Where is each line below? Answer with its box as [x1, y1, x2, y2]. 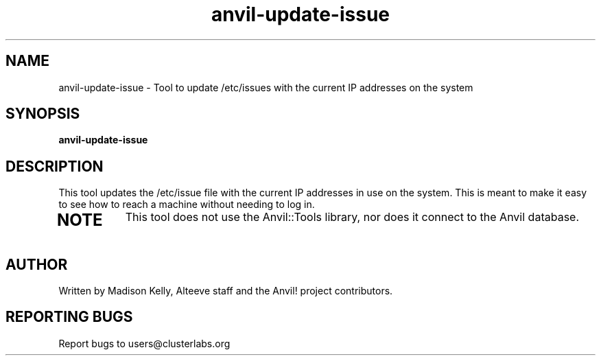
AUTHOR [5, 255, 68, 273]
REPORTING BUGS [5, 308, 133, 326]
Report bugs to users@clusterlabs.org [58, 337, 231, 349]
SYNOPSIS [5, 105, 80, 123]
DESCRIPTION [5, 157, 104, 175]
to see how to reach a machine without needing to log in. [58, 198, 315, 211]
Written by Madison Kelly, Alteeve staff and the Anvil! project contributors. [58, 285, 393, 297]
